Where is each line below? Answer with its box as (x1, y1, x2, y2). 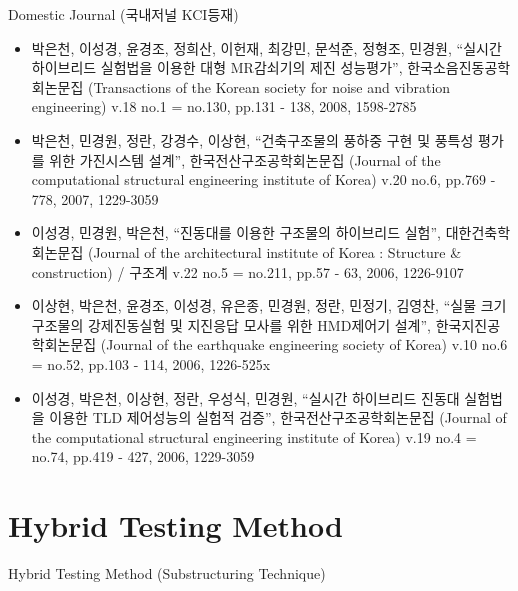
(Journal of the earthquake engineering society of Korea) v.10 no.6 (100, 334, 508, 355)
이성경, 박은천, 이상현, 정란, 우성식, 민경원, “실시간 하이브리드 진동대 (31, 387, 460, 408)
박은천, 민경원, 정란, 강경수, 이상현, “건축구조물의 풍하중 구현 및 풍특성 (31, 129, 474, 150)
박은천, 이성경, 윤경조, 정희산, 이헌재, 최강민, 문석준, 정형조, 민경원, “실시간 (31, 37, 502, 58)
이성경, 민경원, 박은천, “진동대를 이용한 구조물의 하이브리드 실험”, (31, 222, 441, 243)
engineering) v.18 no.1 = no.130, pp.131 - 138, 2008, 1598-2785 (31, 96, 417, 117)
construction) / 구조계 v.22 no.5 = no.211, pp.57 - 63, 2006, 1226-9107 (31, 261, 464, 282)
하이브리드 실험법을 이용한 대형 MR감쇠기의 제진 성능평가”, (31, 57, 403, 78)
